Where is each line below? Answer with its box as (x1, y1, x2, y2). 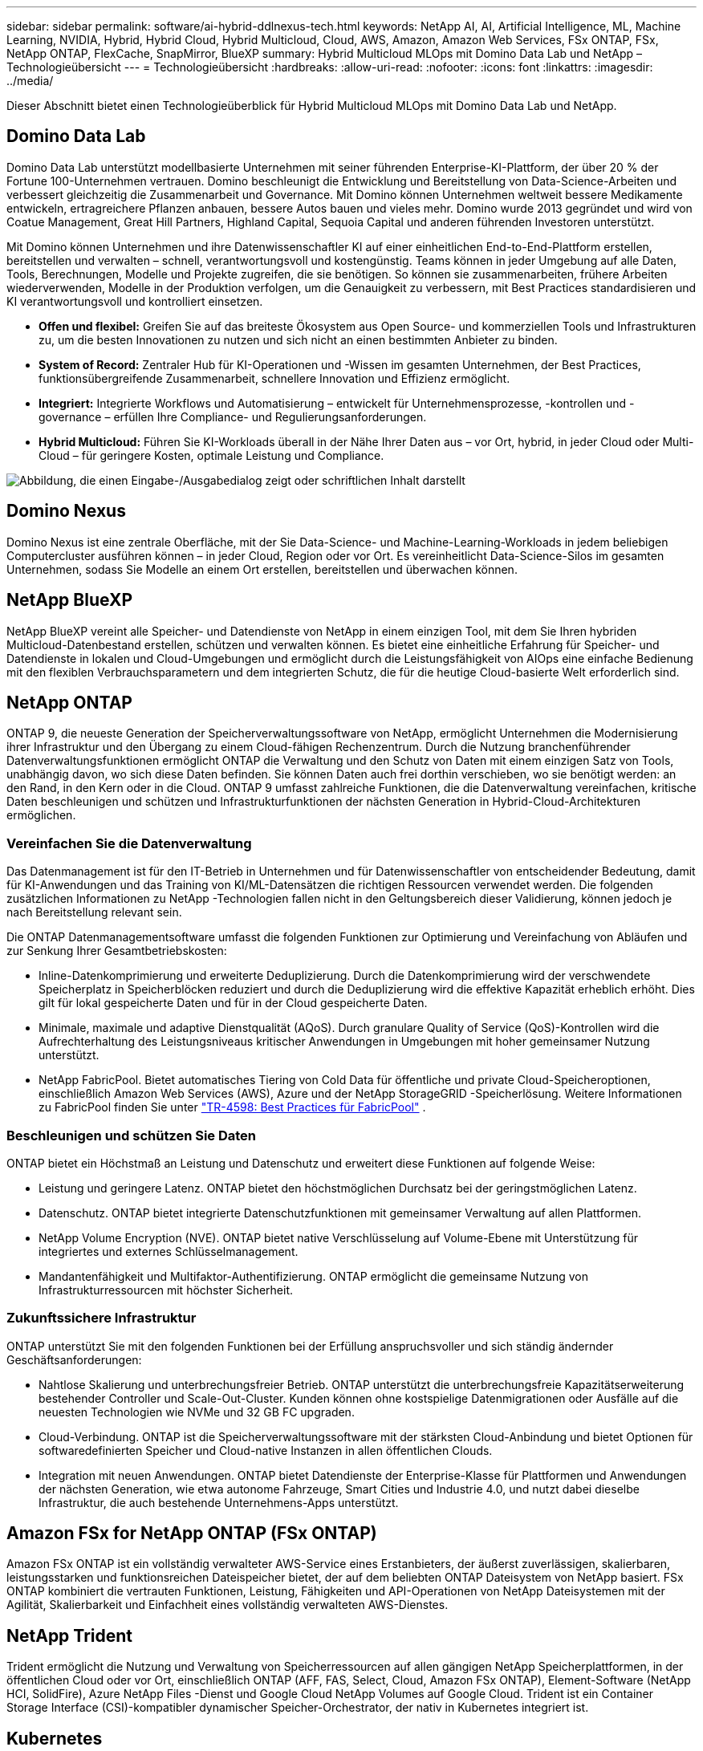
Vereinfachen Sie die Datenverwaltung (6, 835, 252, 851)
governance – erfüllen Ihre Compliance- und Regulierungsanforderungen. (39, 409, 427, 424)
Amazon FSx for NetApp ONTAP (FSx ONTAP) (6, 1523, 377, 1544)
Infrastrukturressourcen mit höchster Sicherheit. (39, 1282, 294, 1297)
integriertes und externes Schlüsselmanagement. (39, 1244, 299, 1258)
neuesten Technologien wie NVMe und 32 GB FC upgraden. (39, 1404, 355, 1419)
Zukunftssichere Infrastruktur (6, 1310, 197, 1326)
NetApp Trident (6, 1625, 133, 1646)
